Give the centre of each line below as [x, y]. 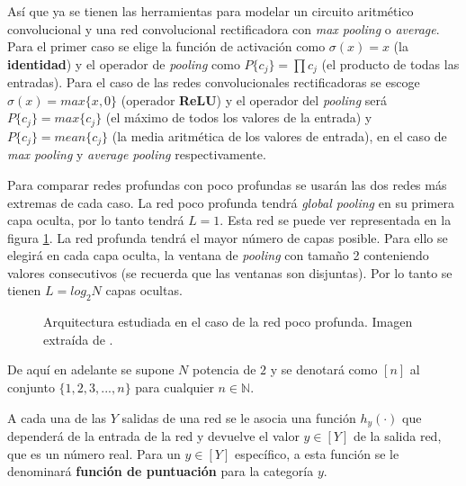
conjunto [31, 387]
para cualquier [175, 387]
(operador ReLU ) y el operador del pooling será [254, 99]
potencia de [224, 369]
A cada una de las [57, 417]
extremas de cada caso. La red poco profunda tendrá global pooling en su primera [231, 202]
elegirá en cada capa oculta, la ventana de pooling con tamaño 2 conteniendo [218, 255]
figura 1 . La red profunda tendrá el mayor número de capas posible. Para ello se [228, 237]
